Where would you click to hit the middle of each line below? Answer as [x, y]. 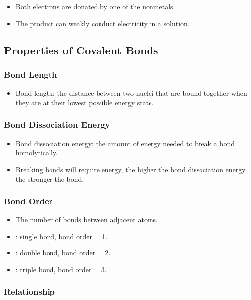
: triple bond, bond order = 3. [61, 269]
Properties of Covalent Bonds [81, 50]
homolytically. [37, 153]
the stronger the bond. [50, 179]
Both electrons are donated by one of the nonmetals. [95, 6]
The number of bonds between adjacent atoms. [87, 220]
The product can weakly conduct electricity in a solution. [102, 23]
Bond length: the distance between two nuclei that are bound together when [131, 93]
